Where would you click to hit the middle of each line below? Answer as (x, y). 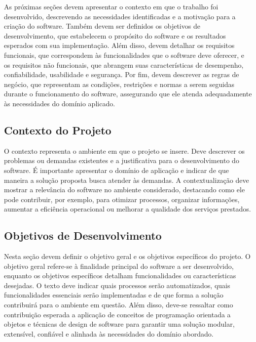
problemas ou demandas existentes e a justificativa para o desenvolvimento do (122, 160)
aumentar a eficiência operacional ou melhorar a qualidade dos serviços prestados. (128, 209)
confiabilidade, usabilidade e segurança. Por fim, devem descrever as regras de (122, 74)
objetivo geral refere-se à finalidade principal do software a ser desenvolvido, (119, 266)
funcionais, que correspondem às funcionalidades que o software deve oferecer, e (124, 55)
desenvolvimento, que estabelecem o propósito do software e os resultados (115, 35)
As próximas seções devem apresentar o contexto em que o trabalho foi (111, 6)
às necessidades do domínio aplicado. (60, 103)
